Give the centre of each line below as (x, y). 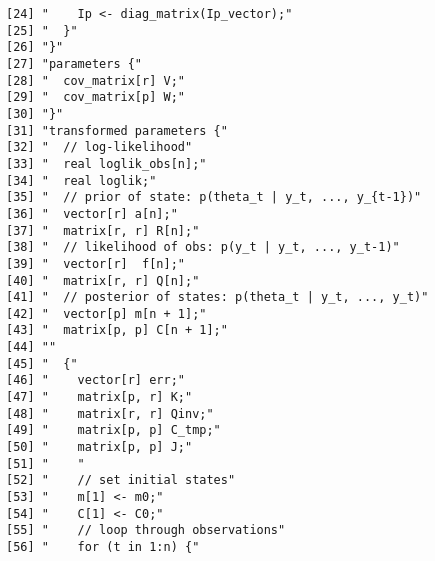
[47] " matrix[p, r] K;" (99, 397)
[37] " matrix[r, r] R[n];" (103, 230)
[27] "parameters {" (74, 63)
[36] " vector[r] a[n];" (92, 213)
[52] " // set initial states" (121, 480)
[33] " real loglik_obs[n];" (106, 163)
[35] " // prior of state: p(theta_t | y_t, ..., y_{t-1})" (214, 197)
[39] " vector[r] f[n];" (95, 263)
